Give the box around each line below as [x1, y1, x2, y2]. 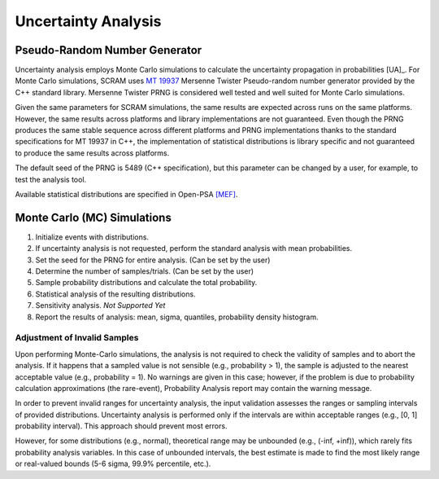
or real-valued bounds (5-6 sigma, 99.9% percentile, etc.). [15, 459, 211, 468]
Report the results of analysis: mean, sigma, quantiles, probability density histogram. [35, 312, 319, 322]
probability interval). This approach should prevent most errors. [15, 421, 228, 431]
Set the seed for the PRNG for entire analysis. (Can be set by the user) [35, 255, 271, 265]
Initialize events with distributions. [35, 232, 150, 242]
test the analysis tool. [15, 174, 87, 184]
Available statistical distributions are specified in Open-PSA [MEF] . [15, 189, 238, 199]
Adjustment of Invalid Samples [15, 332, 139, 344]
